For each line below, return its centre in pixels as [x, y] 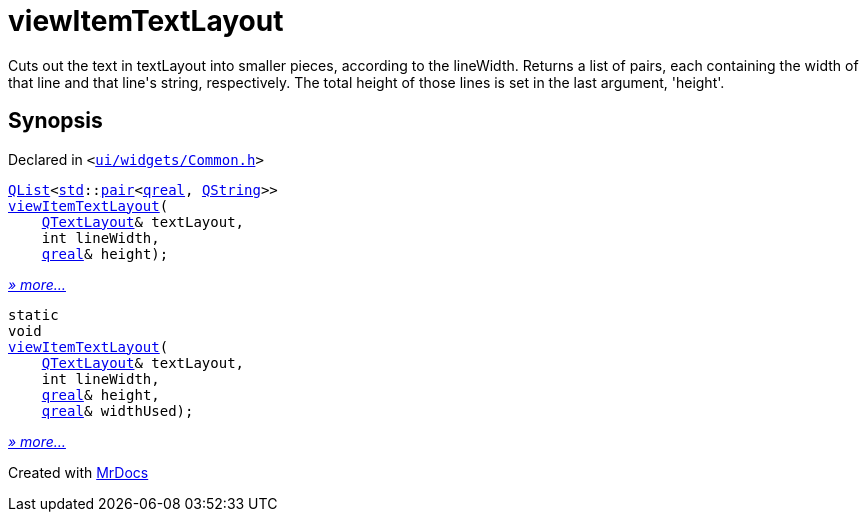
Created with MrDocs [78, 472]
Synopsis [55, 121]
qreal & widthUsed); [117, 410]
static [33, 314]
